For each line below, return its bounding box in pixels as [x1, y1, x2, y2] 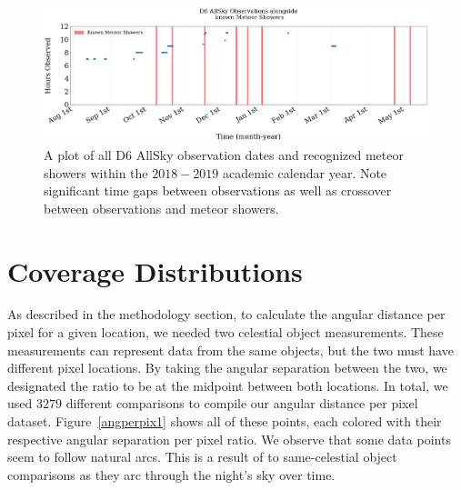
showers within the [44, 163, 148, 182]
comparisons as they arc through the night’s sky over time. [7, 465, 336, 484]
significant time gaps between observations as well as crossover [44, 181, 392, 200]
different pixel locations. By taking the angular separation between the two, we [7, 358, 447, 377]
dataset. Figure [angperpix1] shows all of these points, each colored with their [7, 412, 442, 431]
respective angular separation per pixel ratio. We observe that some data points [7, 429, 451, 448]
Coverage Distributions [7, 252, 303, 289]
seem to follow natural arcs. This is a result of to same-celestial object [7, 447, 397, 466]
